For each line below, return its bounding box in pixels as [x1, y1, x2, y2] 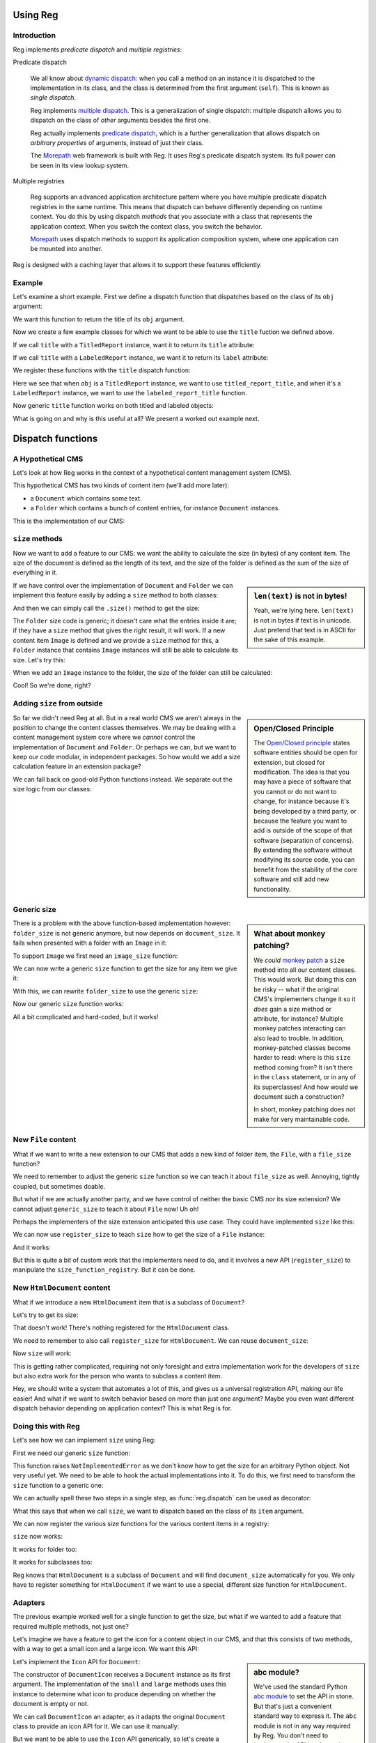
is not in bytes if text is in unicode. [253, 616, 352, 624]
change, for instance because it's [253, 797, 350, 805]
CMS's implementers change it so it [253, 995, 356, 1003]
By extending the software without [253, 846, 353, 854]
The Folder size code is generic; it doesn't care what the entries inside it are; [13, 617, 237, 625]
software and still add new [253, 875, 330, 883]
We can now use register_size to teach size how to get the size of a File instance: [13, 1231, 265, 1239]
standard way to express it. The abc [253, 1712, 357, 1720]
